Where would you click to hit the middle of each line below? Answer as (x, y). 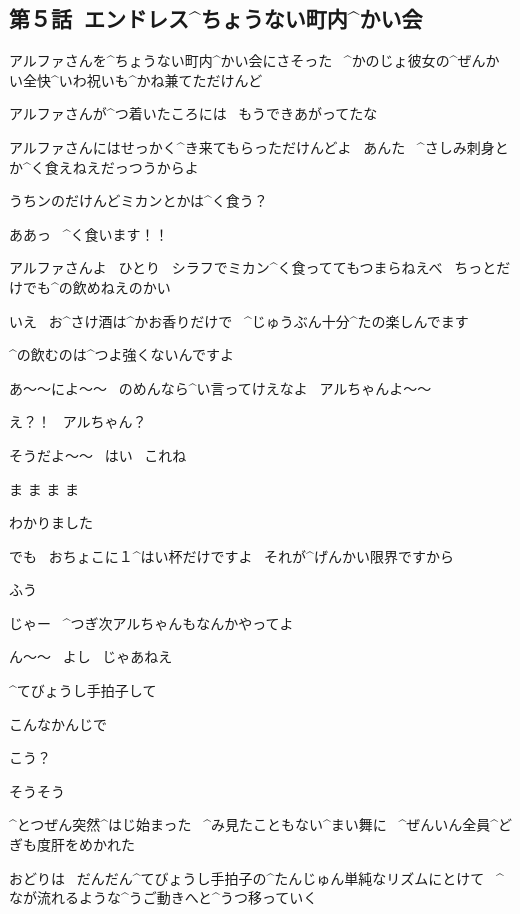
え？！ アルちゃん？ (78, 421)
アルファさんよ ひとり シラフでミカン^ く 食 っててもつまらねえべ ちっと (253, 267)
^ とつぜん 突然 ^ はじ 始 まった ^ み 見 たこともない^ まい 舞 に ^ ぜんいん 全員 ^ (253, 824)
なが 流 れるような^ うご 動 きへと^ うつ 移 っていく (163, 897)
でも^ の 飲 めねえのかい (96, 286)
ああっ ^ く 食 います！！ (89, 233)
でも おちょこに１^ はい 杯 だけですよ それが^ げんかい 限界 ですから (231, 555)
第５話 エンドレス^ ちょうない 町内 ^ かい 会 (216, 18)
